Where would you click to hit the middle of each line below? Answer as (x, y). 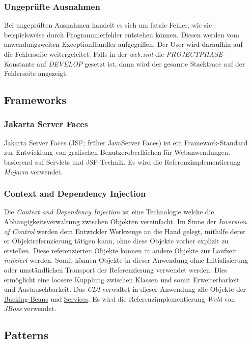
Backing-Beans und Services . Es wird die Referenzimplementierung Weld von (120, 298)
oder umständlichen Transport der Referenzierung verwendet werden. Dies (116, 269)
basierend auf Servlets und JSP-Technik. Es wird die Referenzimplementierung (122, 161)
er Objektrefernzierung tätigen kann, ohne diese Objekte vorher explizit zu (116, 241)
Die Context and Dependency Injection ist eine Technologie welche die (109, 212)
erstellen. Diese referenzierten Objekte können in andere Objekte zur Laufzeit (121, 250)
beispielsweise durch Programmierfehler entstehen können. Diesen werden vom (122, 34)
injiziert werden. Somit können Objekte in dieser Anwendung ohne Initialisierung (126, 260)
